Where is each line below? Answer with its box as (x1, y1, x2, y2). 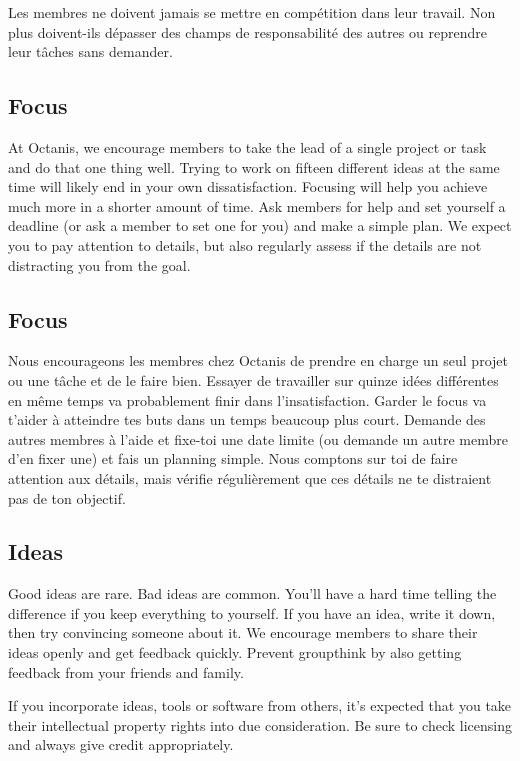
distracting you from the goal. (8, 254, 191, 275)
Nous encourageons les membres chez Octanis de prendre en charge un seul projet (8, 350, 508, 371)
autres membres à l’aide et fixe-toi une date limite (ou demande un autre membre (8, 428, 508, 449)
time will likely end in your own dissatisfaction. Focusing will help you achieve (8, 176, 488, 197)
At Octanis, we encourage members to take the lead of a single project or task (8, 136, 487, 157)
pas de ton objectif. (8, 487, 126, 508)
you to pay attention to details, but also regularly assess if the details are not (8, 234, 482, 255)
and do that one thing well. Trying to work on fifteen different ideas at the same (8, 156, 500, 177)
